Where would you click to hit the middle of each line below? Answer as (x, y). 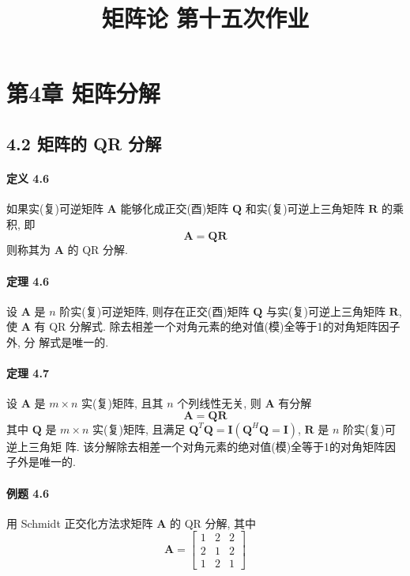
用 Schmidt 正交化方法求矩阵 (80, 523)
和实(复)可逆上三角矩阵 (305, 208)
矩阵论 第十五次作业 (205, 18)
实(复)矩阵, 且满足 (139, 428)
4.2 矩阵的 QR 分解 (84, 143)
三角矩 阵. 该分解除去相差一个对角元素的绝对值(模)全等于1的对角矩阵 (207, 446)
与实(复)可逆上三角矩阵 (326, 311)
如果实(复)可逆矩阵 (55, 208)
